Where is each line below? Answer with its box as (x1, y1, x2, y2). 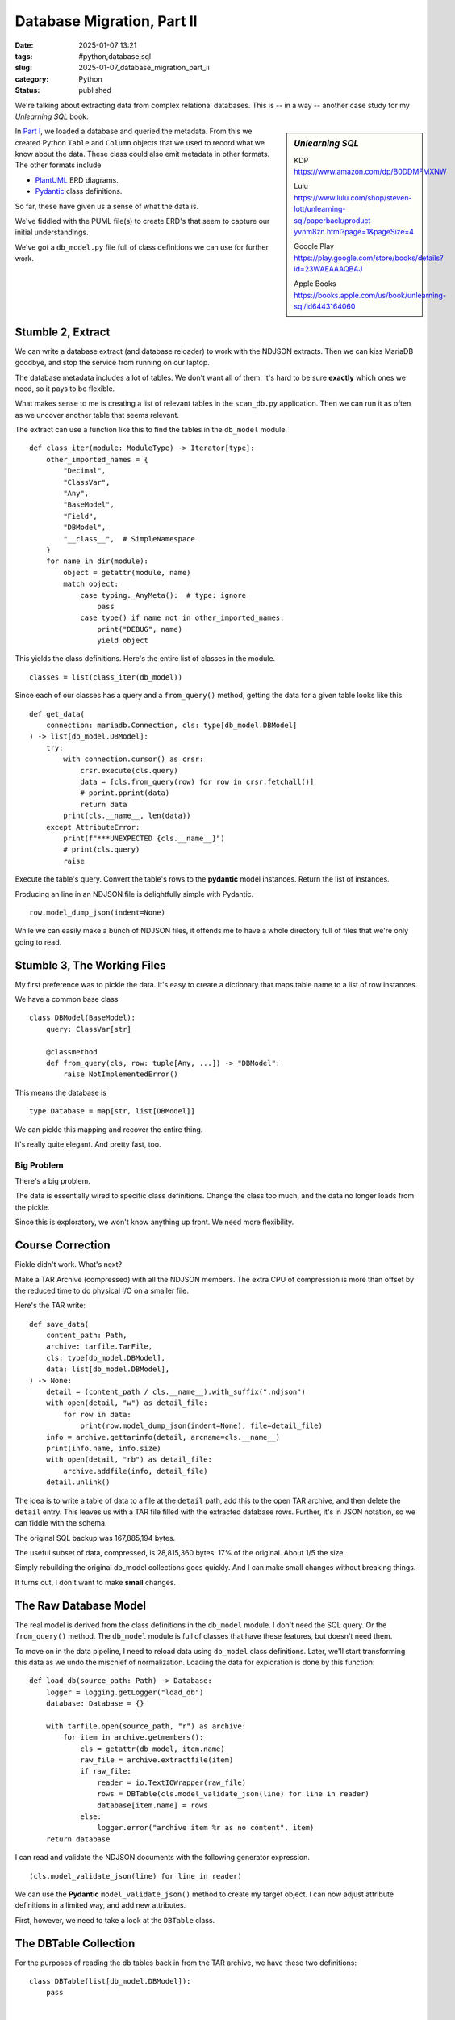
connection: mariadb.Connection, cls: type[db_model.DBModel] (45, 721, 298, 730)
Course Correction (15, 1239, 111, 1252)
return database (45, 1834, 111, 1844)
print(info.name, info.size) (45, 1443, 161, 1453)
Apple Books (294, 279, 336, 288)
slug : (15, 63, 32, 73)
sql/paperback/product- (294, 215, 374, 225)
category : (15, 74, 49, 84)
